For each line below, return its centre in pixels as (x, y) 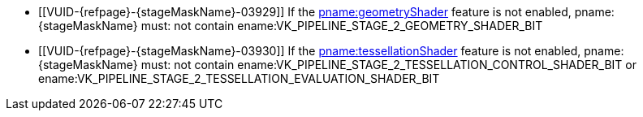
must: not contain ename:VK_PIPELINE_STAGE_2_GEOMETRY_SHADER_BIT (342, 26)
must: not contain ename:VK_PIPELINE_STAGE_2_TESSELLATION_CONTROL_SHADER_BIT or (388, 65)
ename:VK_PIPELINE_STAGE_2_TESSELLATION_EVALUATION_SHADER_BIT (239, 78)
